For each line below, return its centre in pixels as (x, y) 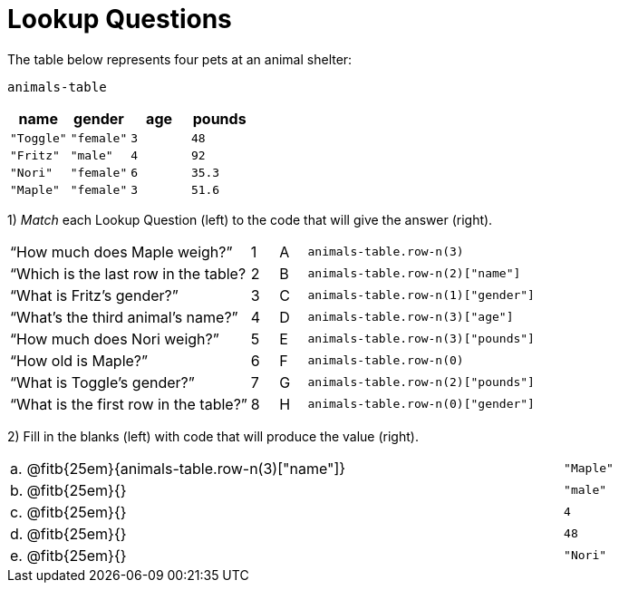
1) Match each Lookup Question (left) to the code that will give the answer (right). (250, 219)
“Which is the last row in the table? (128, 273)
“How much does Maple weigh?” (121, 251)
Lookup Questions (120, 19)
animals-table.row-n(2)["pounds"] (421, 382)
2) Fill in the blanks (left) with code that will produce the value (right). (213, 436)
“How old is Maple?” (79, 360)
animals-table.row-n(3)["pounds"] (421, 339)
